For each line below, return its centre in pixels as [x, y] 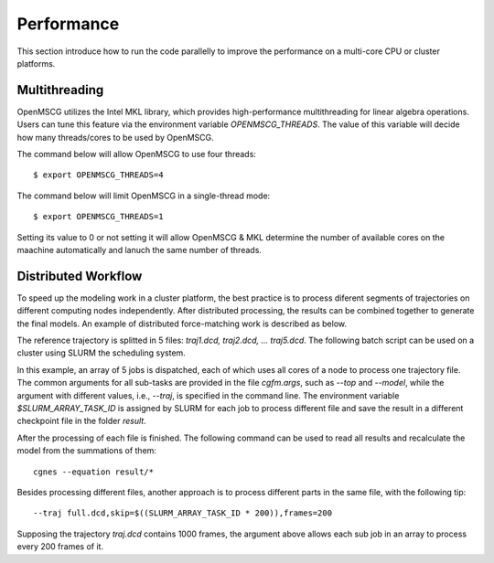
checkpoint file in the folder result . [81, 421]
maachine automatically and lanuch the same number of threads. [140, 250]
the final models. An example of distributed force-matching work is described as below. [182, 324]
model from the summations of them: [87, 451]
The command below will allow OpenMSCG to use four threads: [136, 154]
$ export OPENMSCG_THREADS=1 [98, 217]
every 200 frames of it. [60, 547]
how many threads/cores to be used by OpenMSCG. [115, 137]
